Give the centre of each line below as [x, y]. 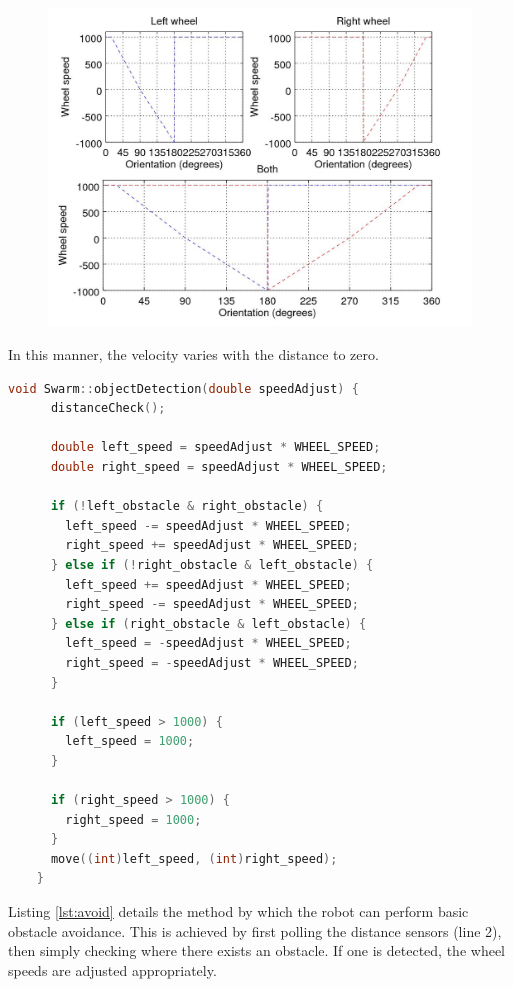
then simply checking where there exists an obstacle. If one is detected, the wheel [256, 950]
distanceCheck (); [108, 408]
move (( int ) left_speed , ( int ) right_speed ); [194, 858]
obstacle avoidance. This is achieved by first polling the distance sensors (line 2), [255, 930]
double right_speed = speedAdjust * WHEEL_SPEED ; [219, 466]
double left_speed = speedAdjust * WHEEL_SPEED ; [215, 447]
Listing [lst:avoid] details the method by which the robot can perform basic [238, 911]
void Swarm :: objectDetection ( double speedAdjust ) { [183, 388]
